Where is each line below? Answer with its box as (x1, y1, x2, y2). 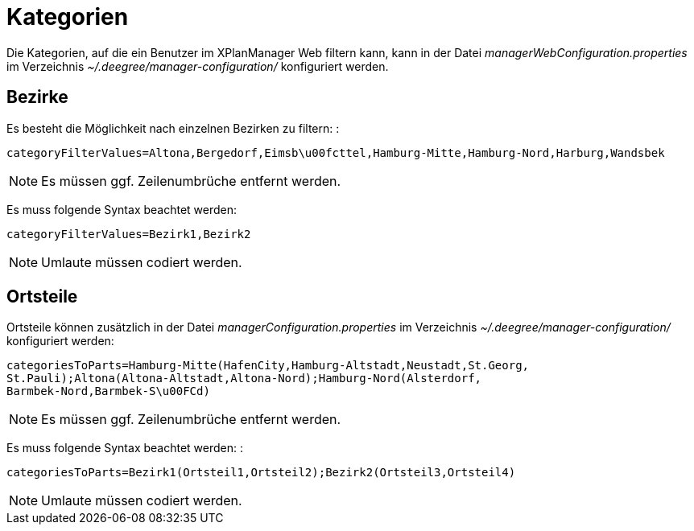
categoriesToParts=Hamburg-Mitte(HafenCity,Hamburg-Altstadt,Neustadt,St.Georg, (6, 359, 530, 373)
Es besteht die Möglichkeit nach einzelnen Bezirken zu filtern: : (6, 121, 340, 135)
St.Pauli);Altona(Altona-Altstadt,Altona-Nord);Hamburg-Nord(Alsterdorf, (6, 372, 482, 385)
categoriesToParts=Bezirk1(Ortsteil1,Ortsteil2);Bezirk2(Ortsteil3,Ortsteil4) (6, 466, 516, 480)
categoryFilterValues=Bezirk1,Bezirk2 (6, 227, 251, 241)
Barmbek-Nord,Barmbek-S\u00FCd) (6, 385, 210, 398)
